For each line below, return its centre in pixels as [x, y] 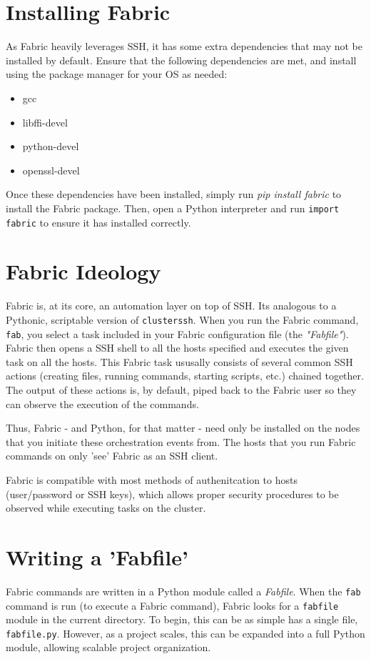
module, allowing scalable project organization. [108, 647]
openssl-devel [51, 170]
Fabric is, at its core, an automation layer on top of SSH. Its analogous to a [171, 306]
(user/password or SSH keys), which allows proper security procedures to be [172, 494]
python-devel [51, 146]
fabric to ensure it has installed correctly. [98, 222]
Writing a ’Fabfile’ [97, 556]
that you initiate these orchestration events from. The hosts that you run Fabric [181, 441]
